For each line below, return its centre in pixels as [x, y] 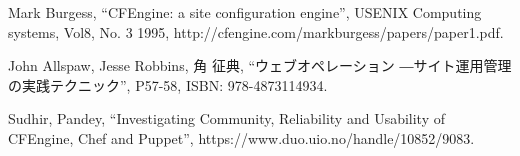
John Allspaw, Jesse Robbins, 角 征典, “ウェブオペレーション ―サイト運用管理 [260, 65]
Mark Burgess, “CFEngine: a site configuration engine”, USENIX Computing [245, 12]
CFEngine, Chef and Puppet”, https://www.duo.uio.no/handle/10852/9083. [241, 137]
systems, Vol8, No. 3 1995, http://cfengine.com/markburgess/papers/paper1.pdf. [256, 31]
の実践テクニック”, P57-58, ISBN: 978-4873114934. [168, 84]
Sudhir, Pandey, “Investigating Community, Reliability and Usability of [226, 118]
